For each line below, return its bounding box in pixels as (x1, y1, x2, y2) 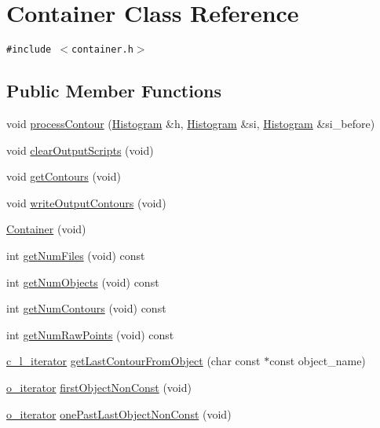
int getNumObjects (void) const (6, 273, 159, 290)
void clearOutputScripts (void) (6, 141, 154, 158)
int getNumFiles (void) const (6, 247, 145, 263)
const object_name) (269, 353, 366, 369)
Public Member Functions (6, 79, 221, 103)
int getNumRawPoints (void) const (6, 326, 174, 342)
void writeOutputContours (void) (6, 194, 166, 210)
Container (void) (6, 221, 86, 237)
